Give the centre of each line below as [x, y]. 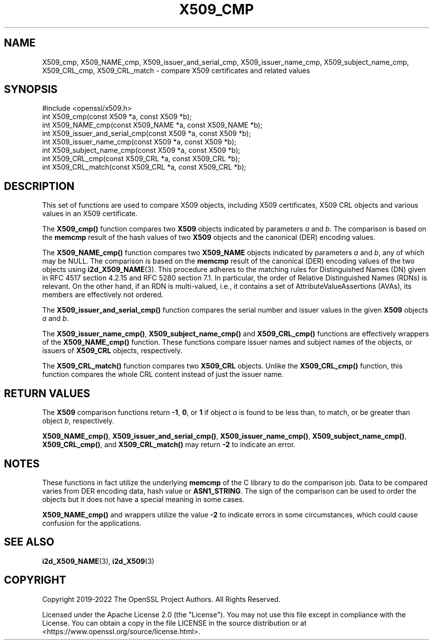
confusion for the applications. [92, 523]
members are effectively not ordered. [103, 295]
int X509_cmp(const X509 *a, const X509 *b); [117, 117]
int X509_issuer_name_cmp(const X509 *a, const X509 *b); [139, 142]
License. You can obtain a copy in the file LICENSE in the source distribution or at [174, 623]
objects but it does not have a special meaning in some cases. [143, 499]
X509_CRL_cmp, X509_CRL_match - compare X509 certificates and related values [176, 70]
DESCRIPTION [39, 186]
